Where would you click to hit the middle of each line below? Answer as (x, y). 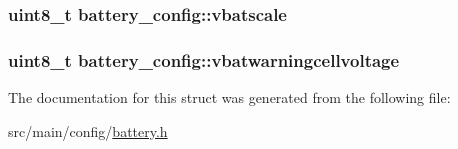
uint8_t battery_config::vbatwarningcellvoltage (204, 59)
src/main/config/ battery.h (88, 130)
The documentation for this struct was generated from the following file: (229, 97)
